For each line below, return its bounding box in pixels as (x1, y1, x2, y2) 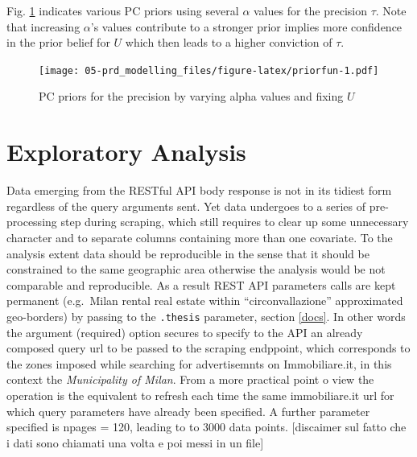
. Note (375, 2, 407, 19)
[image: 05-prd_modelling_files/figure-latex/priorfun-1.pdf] (39, 64, 379, 76)
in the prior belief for (6, 34, 110, 51)
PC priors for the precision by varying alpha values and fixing (39, 88, 344, 105)
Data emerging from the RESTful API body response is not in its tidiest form (6, 182, 392, 199)
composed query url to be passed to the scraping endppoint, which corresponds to (6, 340, 411, 356)
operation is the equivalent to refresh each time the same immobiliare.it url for (6, 386, 394, 403)
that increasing (6, 18, 81, 35)
